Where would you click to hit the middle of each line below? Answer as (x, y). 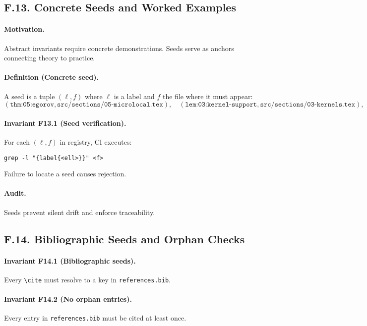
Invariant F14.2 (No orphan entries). (68, 299)
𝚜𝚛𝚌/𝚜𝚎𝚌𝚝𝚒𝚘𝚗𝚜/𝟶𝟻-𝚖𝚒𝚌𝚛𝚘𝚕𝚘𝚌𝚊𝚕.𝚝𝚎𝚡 (110, 105)
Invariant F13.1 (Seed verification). (65, 123)
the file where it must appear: (208, 96)
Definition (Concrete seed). (52, 77)
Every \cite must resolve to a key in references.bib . (87, 279)
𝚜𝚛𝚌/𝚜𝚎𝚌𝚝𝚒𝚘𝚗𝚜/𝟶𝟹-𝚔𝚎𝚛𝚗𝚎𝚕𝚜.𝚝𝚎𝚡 (308, 105)
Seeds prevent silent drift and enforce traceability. (80, 212)
